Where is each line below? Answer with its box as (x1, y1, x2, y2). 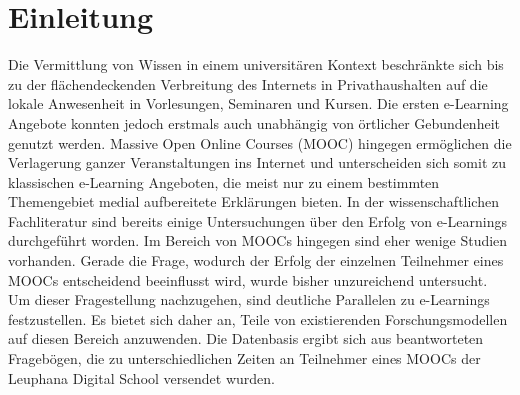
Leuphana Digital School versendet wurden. (8, 367, 275, 388)
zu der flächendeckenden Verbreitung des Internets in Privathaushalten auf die (8, 73, 488, 94)
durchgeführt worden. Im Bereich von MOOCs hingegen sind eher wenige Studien (8, 230, 508, 251)
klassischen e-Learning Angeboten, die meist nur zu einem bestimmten (8, 171, 440, 192)
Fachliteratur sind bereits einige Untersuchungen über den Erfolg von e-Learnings (8, 210, 507, 231)
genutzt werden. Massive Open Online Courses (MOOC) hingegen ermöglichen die (8, 132, 512, 153)
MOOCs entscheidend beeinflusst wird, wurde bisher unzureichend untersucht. (8, 269, 488, 290)
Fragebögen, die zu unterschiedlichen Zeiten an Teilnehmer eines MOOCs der (8, 348, 481, 369)
